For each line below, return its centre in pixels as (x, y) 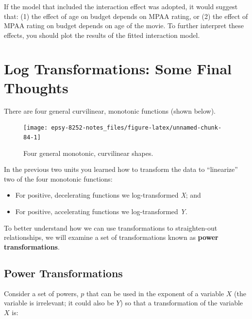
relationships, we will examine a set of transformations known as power (111, 237)
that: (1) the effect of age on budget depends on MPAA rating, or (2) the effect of (126, 16)
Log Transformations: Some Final (118, 68)
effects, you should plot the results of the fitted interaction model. (102, 35)
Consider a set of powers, (41, 293)
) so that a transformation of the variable (182, 303)
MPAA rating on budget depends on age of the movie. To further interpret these (124, 25)
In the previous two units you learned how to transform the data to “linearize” (121, 169)
